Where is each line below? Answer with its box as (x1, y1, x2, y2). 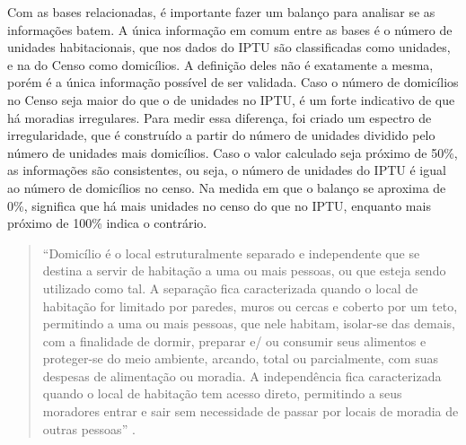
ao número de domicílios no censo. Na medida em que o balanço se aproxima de (7, 178, 446, 196)
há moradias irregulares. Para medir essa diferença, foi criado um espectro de (7, 108, 432, 127)
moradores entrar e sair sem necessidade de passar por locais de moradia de (42, 402, 459, 421)
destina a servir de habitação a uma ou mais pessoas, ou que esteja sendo (42, 261, 446, 280)
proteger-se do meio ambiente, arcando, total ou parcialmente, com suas (42, 349, 438, 368)
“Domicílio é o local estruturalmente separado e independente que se (42, 243, 420, 262)
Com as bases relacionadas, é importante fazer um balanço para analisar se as (7, 3, 435, 21)
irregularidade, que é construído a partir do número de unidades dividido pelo (7, 126, 435, 144)
